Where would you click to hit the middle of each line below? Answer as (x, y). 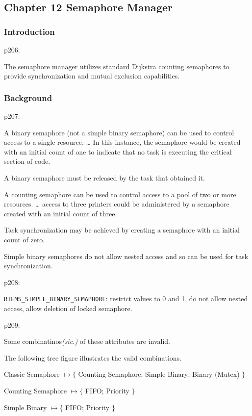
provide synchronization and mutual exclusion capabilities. (92, 76)
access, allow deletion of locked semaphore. (68, 308)
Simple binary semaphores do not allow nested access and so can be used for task (126, 256)
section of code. (27, 161)
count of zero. (25, 239)
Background (28, 97)
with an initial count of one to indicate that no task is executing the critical (118, 151)
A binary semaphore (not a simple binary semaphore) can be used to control (119, 132)
